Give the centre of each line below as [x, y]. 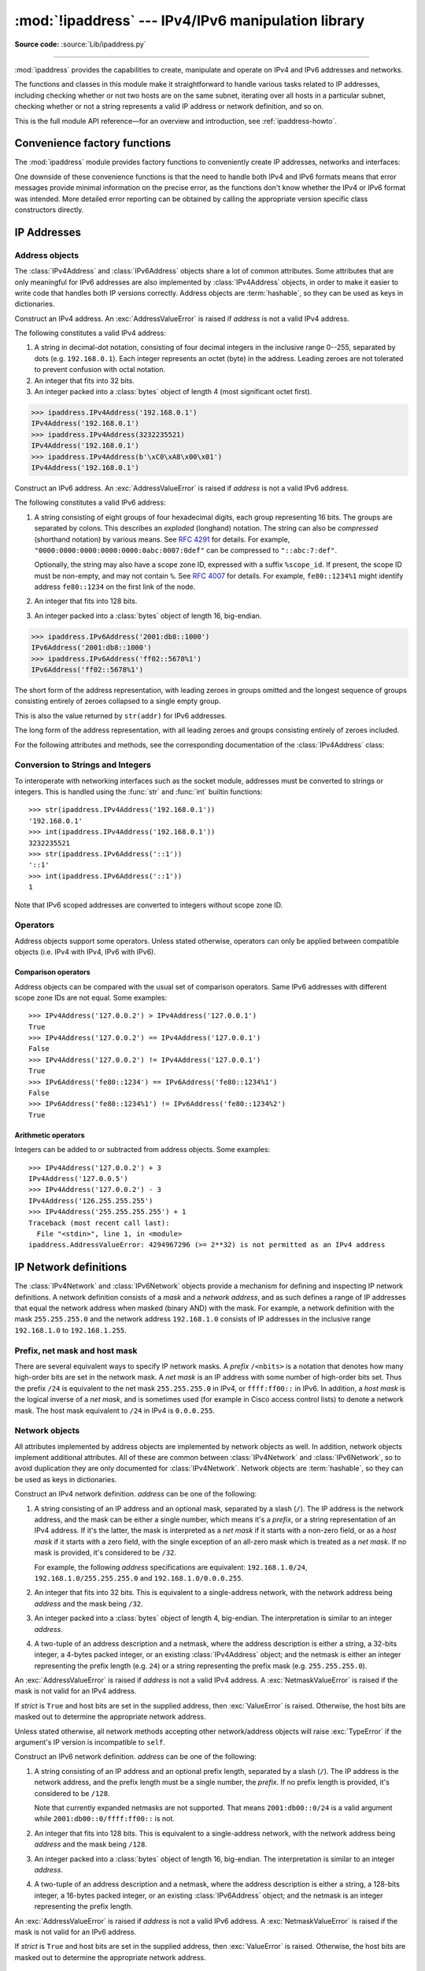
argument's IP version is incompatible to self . [90, 1742]
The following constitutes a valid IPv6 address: [90, 503]
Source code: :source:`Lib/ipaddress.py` [80, 44]
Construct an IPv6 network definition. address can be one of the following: [136, 1757]
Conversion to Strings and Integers [83, 765]
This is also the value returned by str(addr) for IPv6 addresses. [121, 715]
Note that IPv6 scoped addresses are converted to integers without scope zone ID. [149, 905]
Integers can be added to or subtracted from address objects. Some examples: [142, 1149]
